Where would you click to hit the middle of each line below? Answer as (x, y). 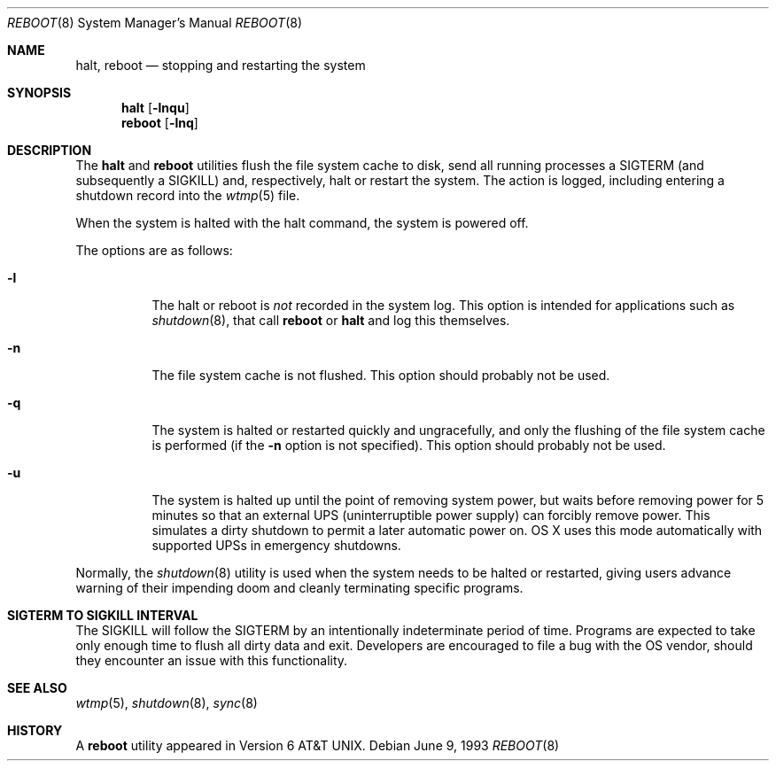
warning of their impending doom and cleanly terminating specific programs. (299, 588)
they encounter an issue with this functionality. (212, 660)
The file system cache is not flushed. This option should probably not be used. (381, 375)
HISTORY (35, 730)
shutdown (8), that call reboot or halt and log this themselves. (331, 320)
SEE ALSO (37, 688)
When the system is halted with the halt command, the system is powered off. (302, 223)
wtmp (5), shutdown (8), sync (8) (167, 703)
